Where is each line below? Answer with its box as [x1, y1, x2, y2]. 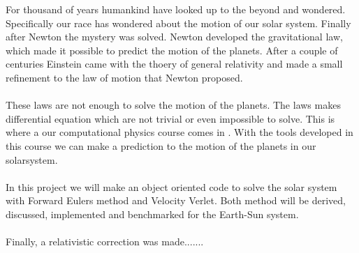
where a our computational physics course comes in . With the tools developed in [6, 125, 353, 139]
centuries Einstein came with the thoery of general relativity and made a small [6, 56, 343, 71]
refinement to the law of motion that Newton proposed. [6, 70, 243, 84]
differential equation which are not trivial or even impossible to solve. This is [6, 111, 335, 125]
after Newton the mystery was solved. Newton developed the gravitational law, [6, 29, 343, 44]
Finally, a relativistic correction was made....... [6, 234, 204, 249]
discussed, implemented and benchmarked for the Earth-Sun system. [6, 206, 299, 221]
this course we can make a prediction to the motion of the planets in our [6, 138, 316, 153]
